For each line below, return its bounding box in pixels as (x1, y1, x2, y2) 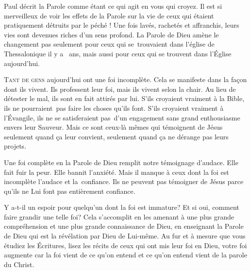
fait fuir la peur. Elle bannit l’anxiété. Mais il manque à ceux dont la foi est (4, 167, 229, 177)
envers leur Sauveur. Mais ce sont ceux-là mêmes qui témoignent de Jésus (4, 122, 223, 132)
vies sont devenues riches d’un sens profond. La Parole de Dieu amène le (4, 29, 219, 39)
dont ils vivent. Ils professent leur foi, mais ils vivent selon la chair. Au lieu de (4, 84, 236, 94)
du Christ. (4, 259, 34, 269)
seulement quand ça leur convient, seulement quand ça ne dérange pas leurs (4, 131, 229, 141)
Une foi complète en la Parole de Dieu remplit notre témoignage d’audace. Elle (4, 157, 238, 167)
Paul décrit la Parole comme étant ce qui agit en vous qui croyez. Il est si (4, 1, 222, 11)
